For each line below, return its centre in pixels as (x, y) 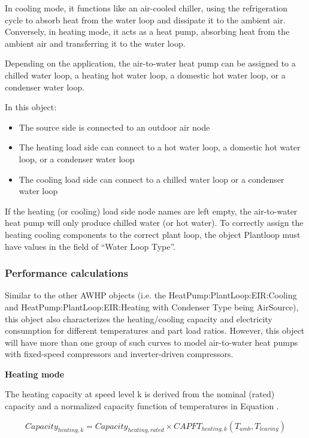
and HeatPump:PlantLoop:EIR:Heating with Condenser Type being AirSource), (152, 306)
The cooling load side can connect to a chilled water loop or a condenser (152, 179)
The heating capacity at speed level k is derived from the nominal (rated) (140, 394)
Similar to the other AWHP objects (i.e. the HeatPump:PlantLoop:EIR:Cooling (151, 295)
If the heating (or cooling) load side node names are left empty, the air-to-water (151, 211)
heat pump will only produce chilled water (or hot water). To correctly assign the (154, 223)
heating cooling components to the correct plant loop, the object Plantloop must (153, 234)
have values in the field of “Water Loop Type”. (90, 246)
